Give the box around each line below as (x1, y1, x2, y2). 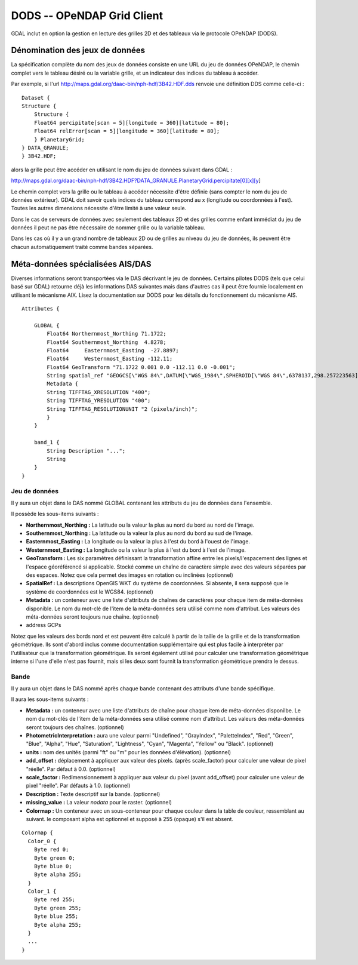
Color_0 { (27, 838, 57, 844)
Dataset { (21, 94, 50, 101)
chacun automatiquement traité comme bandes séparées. (11, 243, 153, 250)
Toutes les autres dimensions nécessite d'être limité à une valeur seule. (11, 205, 187, 212)
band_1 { (33, 439, 60, 446)
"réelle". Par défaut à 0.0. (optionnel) (26, 765, 116, 773)
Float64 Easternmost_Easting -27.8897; (47, 347, 179, 354)
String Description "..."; (47, 447, 126, 454)
